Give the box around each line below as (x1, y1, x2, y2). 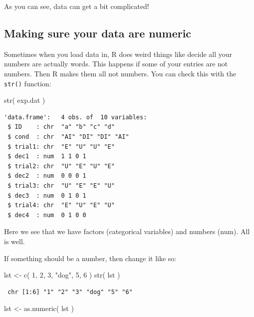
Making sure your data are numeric (4, 25, 192, 40)
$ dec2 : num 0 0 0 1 (7, 172, 86, 180)
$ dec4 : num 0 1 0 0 (7, 211, 86, 219)
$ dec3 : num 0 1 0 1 (7, 192, 86, 199)
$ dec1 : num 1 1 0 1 (7, 153, 86, 160)
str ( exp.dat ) (4, 95, 45, 105)
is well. (4, 236, 25, 246)
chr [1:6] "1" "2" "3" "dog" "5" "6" (7, 288, 133, 296)
